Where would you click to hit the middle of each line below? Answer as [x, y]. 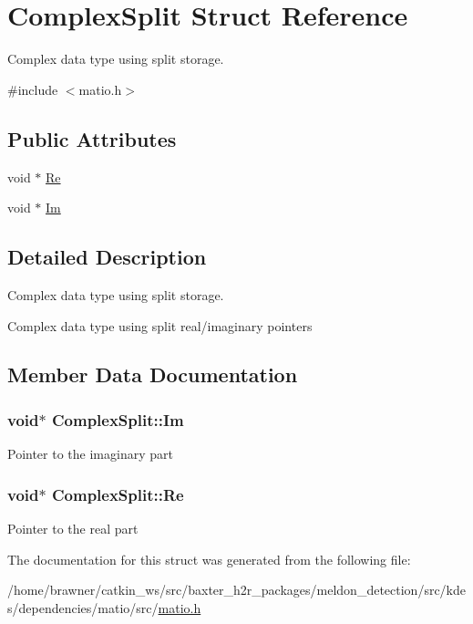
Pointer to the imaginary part [90, 454]
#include [33, 89]
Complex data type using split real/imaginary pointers [160, 325]
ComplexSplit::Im [118, 419]
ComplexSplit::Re [118, 494]
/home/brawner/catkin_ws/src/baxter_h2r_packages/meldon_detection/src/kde [236, 590]
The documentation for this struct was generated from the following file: [209, 559]
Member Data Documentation [153, 374]
